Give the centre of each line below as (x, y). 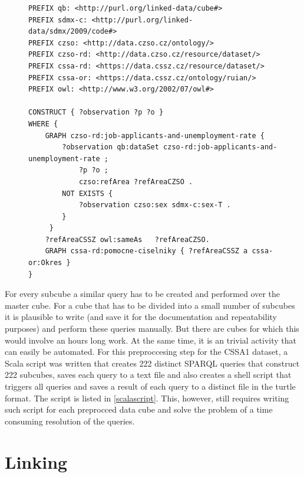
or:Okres (45, 263)
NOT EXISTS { (87, 193)
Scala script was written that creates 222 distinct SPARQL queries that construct (152, 363)
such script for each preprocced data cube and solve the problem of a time (139, 409)
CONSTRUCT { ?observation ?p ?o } (96, 112)
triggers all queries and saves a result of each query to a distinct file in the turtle (150, 386)
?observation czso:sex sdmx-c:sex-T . (155, 205)
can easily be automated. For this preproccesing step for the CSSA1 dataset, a (146, 352)
